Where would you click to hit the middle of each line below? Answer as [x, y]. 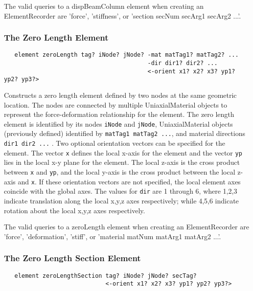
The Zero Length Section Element [72, 258]
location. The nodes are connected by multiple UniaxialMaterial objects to [116, 104]
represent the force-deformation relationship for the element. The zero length [119, 114]
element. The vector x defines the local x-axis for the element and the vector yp [123, 152]
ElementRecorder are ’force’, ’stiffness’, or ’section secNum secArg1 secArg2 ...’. [123, 15]
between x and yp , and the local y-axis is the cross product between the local [120, 172]
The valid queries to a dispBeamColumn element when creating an [104, 6]
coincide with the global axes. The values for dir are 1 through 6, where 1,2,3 [121, 191]
